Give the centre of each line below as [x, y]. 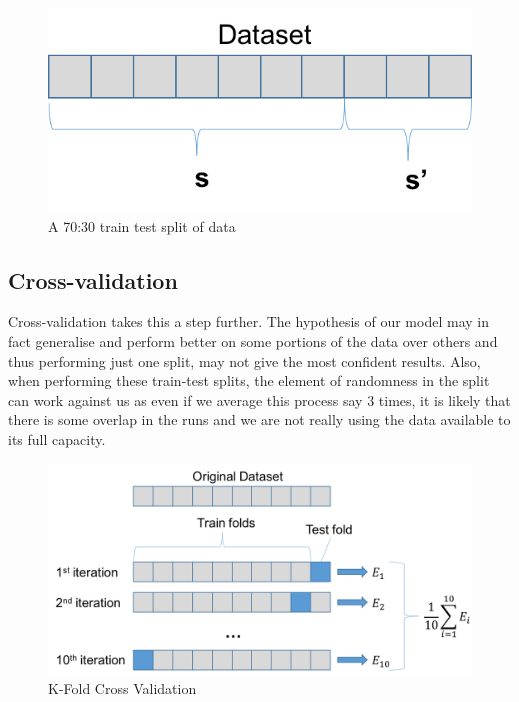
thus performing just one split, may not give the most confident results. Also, [244, 360]
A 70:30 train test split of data [142, 225]
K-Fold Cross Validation [122, 688]
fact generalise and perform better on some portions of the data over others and [253, 341]
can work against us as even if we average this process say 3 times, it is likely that [259, 399]
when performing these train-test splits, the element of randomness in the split [249, 380]
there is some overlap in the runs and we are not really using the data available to [259, 419]
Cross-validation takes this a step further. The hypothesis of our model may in [248, 321]
